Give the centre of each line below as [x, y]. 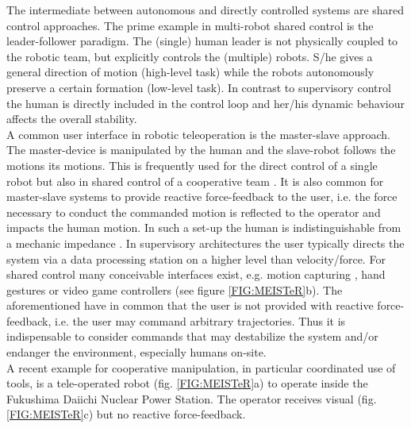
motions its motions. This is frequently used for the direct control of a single [192, 165]
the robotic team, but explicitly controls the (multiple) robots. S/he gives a [190, 56]
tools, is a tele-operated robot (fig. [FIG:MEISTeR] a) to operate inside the [187, 383]
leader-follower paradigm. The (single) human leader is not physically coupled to [202, 41]
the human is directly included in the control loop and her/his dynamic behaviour [206, 103]
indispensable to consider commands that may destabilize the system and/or [192, 336]
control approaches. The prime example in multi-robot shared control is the [190, 25]
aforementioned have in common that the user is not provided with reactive [190, 305]
